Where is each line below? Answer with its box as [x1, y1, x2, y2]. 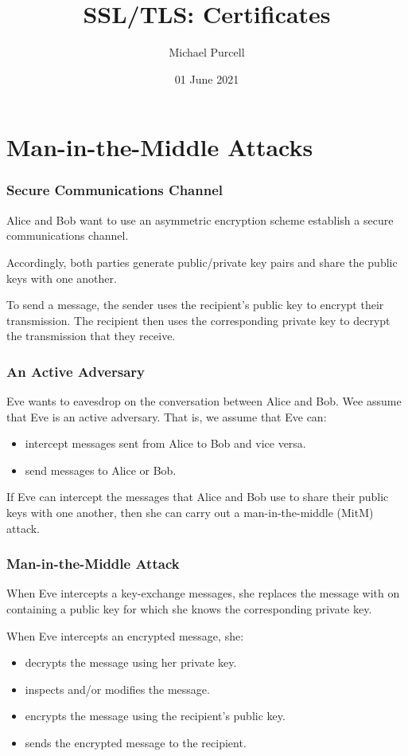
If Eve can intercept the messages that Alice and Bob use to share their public [6, 488, 389, 505]
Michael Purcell [169, 44, 245, 61]
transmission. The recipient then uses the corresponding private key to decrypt [6, 311, 391, 328]
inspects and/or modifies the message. [25, 680, 210, 697]
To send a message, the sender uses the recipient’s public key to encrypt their [6, 296, 384, 313]
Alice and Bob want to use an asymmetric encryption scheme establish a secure [6, 211, 394, 228]
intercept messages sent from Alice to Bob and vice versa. [25, 435, 306, 452]
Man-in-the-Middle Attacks [6, 131, 313, 163]
